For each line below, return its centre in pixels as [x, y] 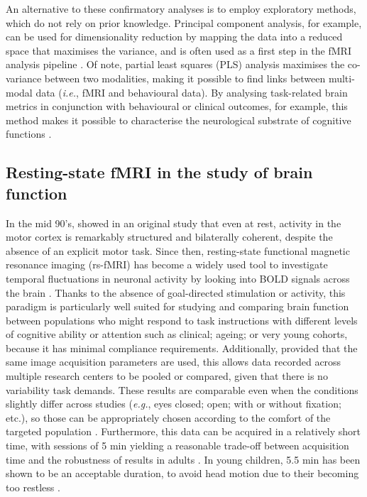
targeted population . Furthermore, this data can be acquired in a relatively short [183, 431]
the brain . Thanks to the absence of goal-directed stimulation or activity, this [176, 292]
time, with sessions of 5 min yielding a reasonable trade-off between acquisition [177, 446]
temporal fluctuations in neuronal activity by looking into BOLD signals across [178, 278]
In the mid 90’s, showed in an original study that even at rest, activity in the [174, 223]
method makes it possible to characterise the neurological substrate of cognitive [179, 120]
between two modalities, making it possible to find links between [185, 78]
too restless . [33, 487]
